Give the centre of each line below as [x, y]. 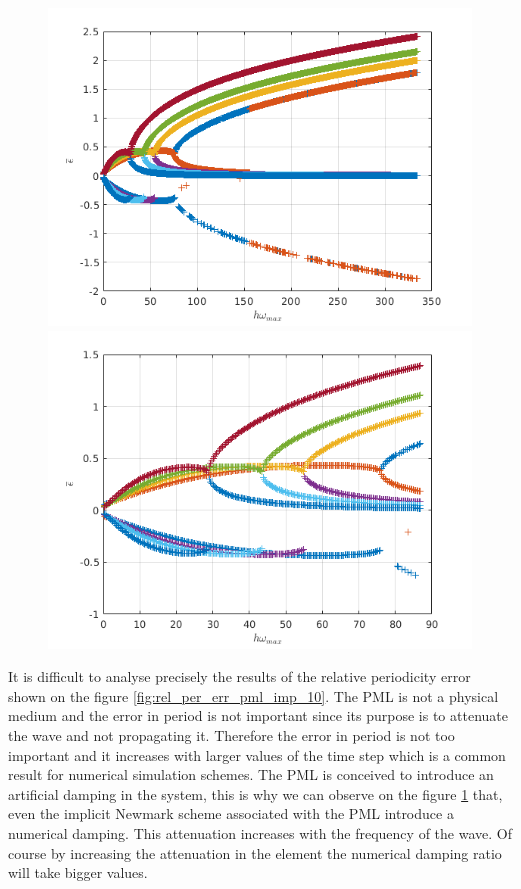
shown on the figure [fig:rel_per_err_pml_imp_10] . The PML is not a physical [253, 695]
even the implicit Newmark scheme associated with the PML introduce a [231, 813]
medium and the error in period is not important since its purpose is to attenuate [258, 715]
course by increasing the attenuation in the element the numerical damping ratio [255, 852]
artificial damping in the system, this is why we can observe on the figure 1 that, [255, 793]
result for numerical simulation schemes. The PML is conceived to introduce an [251, 774]
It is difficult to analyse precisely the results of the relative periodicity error [239, 676]
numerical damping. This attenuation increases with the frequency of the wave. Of [260, 832]
